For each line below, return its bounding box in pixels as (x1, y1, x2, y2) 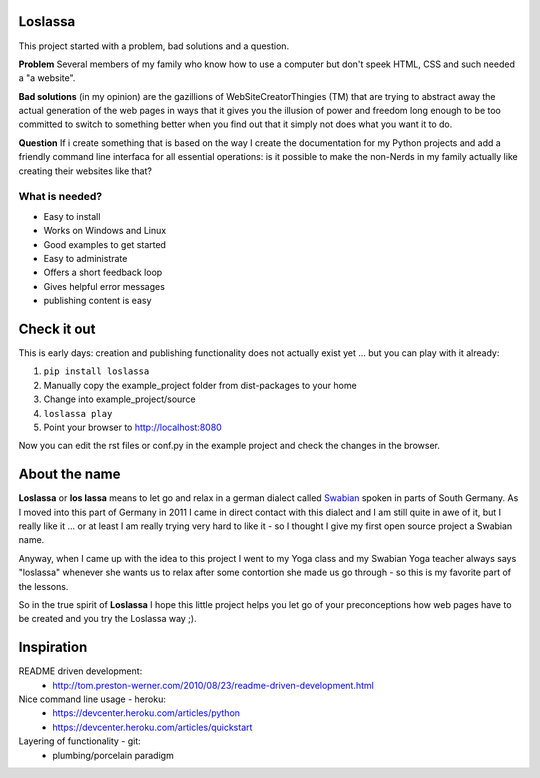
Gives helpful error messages (43, 280, 165, 292)
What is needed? (18, 190, 103, 204)
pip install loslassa (43, 366, 150, 377)
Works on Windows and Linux (43, 225, 167, 237)
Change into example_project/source (43, 393, 196, 405)
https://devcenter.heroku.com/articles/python (52, 707, 240, 719)
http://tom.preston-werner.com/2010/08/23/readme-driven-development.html (52, 679, 374, 691)
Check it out (18, 320, 96, 337)
